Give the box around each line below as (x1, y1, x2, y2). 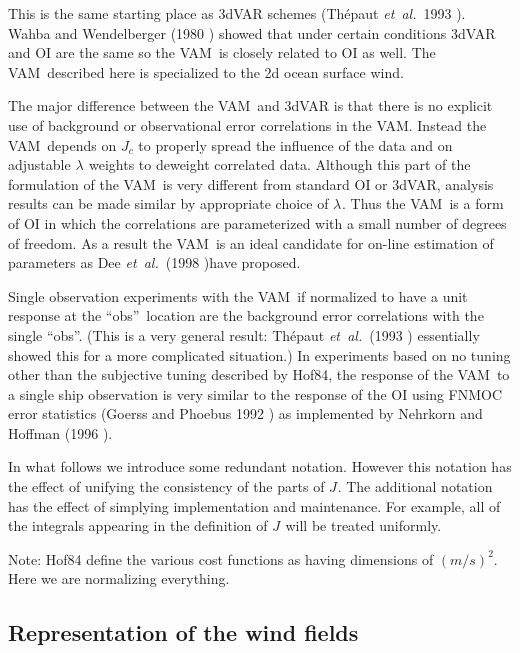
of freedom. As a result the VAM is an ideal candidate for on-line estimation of (8, 232, 494, 253)
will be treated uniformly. (285, 515, 442, 536)
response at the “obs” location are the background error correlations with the (8, 305, 484, 326)
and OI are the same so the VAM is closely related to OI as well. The (8, 42, 436, 63)
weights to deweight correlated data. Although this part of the (88, 154, 471, 175)
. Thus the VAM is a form (342, 193, 504, 214)
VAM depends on (8, 134, 117, 155)
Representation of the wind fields (8, 617, 359, 648)
